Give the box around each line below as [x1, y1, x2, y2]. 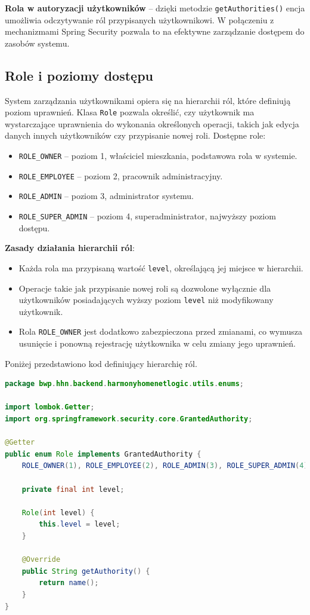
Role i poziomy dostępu [5, 66, 153, 84]
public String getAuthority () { [21, 567, 150, 576]
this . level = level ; [39, 520, 120, 529]
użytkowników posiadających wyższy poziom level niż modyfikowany [18, 293, 274, 306]
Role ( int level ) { [21, 508, 95, 517]
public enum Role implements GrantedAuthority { [5, 449, 201, 458]
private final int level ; [21, 485, 125, 494]
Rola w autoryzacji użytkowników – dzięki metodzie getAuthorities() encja [5, 2, 305, 14]
